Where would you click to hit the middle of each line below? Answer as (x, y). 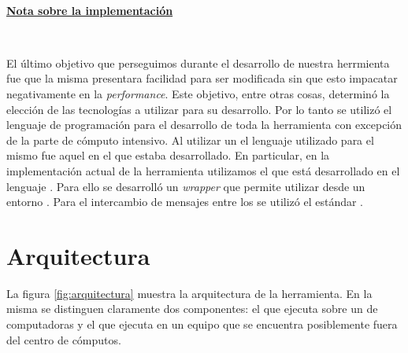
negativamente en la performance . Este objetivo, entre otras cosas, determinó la (198, 93)
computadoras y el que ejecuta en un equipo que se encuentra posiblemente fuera (202, 324)
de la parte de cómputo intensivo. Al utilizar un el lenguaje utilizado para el (190, 140)
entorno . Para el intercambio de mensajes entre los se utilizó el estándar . (185, 202)
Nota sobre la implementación (90, 10)
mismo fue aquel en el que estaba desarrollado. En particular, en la (168, 155)
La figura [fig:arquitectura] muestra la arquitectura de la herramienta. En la (189, 293)
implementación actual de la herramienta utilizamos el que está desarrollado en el (203, 170)
